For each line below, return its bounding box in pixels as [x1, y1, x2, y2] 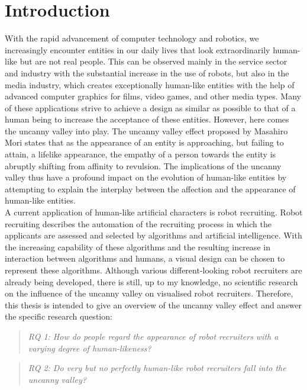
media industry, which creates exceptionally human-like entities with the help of [5, 78, 295, 91]
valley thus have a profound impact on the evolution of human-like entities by [5, 171, 287, 183]
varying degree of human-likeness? [28, 341, 151, 354]
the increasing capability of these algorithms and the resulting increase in [5, 240, 270, 253]
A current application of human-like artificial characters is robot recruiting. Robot [5, 206, 303, 218]
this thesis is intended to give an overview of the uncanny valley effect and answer [5, 298, 302, 311]
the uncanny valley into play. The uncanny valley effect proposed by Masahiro [5, 124, 288, 137]
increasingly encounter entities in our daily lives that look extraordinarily [5, 43, 270, 56]
